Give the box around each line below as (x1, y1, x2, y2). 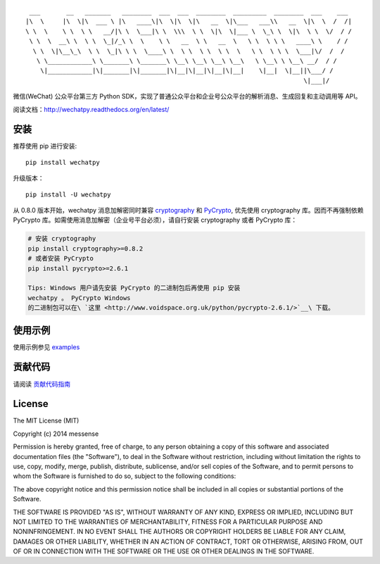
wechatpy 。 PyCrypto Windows (27, 294, 131, 302)
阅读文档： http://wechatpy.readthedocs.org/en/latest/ (13, 105, 170, 113)
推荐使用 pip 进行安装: (13, 142, 77, 151)
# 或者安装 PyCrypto (27, 254, 94, 263)
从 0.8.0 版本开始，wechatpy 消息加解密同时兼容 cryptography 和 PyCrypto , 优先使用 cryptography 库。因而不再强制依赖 (13, 206, 364, 214)
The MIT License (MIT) (13, 416, 80, 425)
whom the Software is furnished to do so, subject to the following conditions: (13, 472, 236, 480)
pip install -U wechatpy (25, 190, 111, 199)
